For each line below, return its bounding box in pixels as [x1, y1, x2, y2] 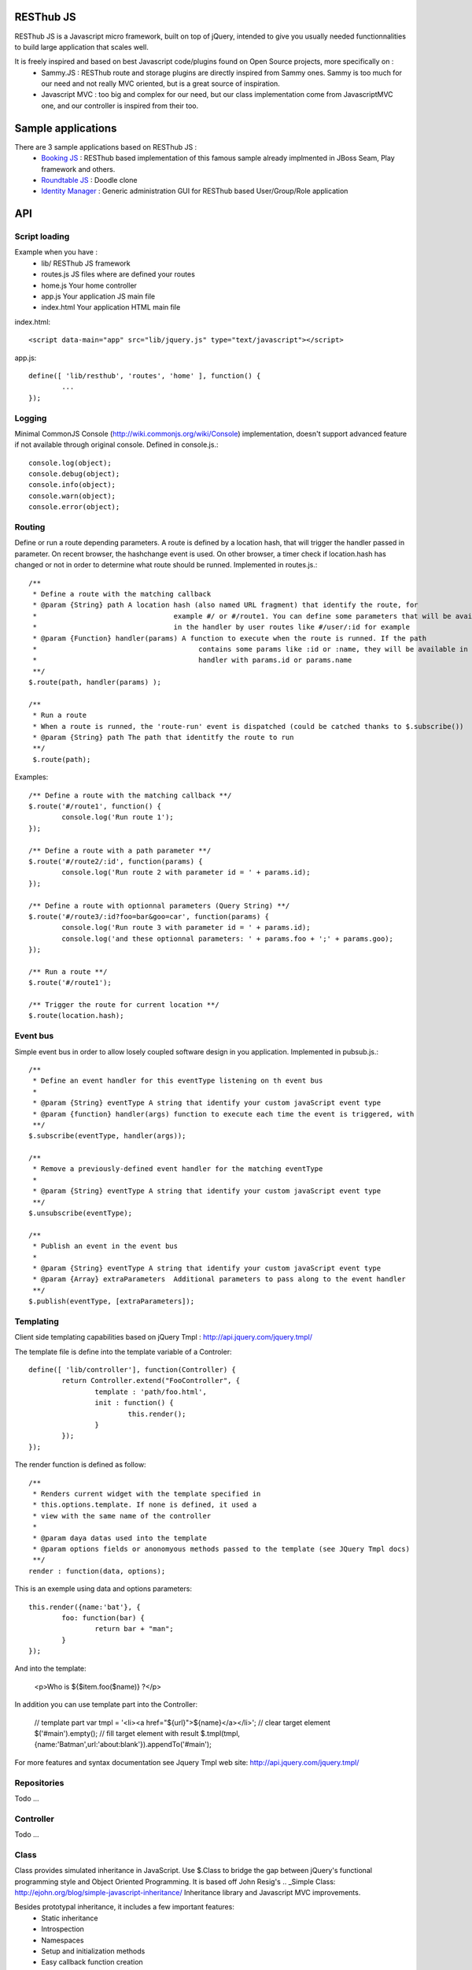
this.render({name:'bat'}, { [28, 1602, 141, 1611]
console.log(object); [28, 458, 112, 467]
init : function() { [94, 1399, 175, 1407]
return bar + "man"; [94, 1624, 175, 1634]
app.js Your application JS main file [41, 292, 156, 301]
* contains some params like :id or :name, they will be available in [32, 645, 468, 653]
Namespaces [41, 1935, 84, 1945]
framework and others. [41, 164, 116, 173]
